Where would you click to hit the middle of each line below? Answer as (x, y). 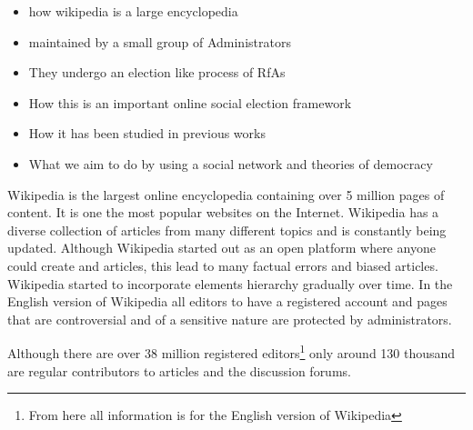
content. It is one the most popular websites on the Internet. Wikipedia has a (223, 212)
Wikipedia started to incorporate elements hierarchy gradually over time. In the (230, 283)
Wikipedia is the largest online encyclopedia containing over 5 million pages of (226, 194)
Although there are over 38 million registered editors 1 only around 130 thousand (231, 351)
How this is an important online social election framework (190, 102)
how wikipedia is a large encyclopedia (133, 11)
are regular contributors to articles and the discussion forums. (179, 370)
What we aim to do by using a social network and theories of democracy (231, 163)
